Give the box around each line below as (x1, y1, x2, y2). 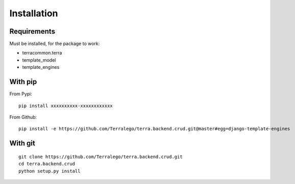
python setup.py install (18, 168, 81, 174)
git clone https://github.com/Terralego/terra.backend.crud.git (18, 153, 183, 160)
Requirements (9, 27, 56, 36)
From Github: (9, 114, 37, 120)
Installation (9, 8, 58, 19)
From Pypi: (9, 91, 33, 97)
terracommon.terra (22, 50, 62, 56)
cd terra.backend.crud (18, 161, 76, 167)
